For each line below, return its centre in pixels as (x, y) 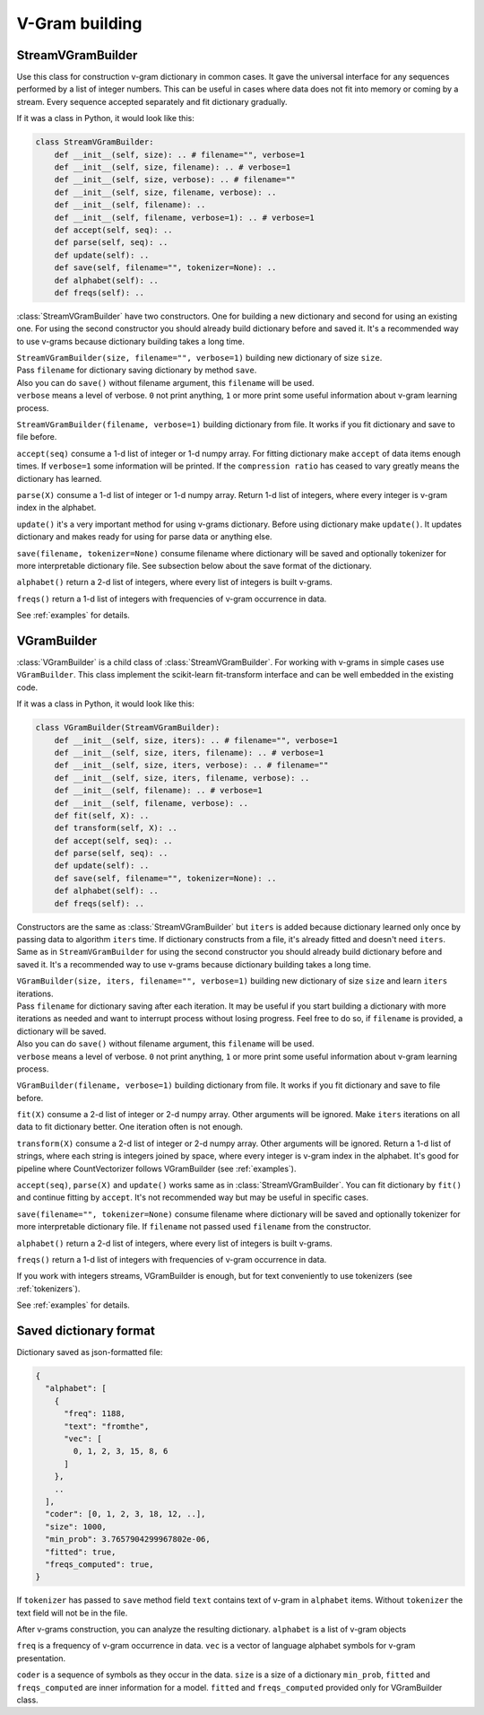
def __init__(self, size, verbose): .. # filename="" (175, 180)
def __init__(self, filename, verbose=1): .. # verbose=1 (184, 217)
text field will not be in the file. (72, 1613)
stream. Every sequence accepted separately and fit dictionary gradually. (152, 101)
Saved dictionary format (86, 1330)
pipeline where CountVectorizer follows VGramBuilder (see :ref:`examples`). (156, 1168)
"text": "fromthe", (107, 1426)
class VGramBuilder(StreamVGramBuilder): (128, 728)
